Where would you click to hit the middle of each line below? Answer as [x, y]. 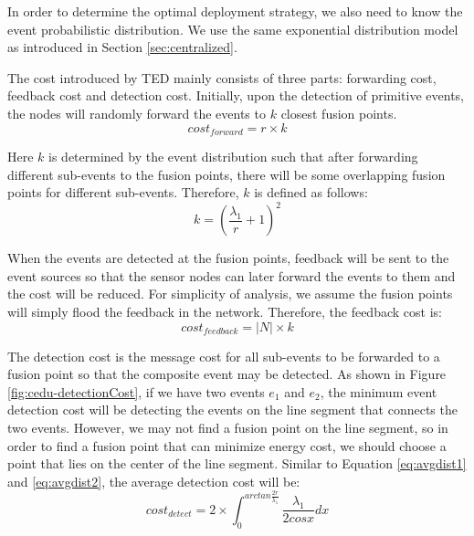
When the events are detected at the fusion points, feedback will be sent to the [228, 258]
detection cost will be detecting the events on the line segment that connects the [232, 410]
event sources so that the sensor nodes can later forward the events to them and [232, 275]
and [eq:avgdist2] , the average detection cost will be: [154, 481]
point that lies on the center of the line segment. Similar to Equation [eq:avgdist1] [237, 463]
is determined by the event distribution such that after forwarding [233, 157]
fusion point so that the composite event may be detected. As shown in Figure [227, 374]
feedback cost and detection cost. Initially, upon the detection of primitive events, [236, 95]
